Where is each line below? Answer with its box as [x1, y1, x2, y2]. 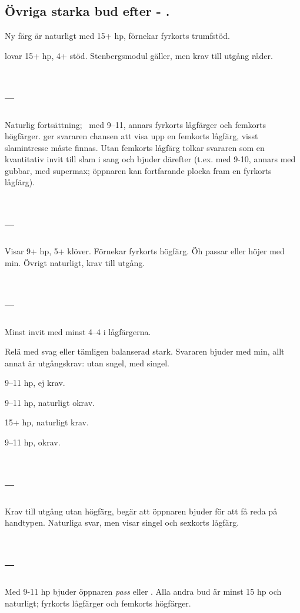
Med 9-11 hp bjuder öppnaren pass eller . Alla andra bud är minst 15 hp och [5, 585, 282, 598]
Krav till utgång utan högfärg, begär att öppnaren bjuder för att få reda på [5, 504, 278, 517]
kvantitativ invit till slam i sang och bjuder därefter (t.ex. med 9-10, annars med [5, 153, 296, 165]
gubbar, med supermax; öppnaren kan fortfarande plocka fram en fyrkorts [5, 164, 272, 176]
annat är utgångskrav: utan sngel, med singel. [5, 356, 169, 369]
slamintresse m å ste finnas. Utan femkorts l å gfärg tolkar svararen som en [5, 141, 265, 153]
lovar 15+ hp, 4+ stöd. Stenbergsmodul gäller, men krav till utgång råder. [5, 49, 273, 61]
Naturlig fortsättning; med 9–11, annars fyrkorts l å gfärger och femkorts [5, 118, 266, 130]
